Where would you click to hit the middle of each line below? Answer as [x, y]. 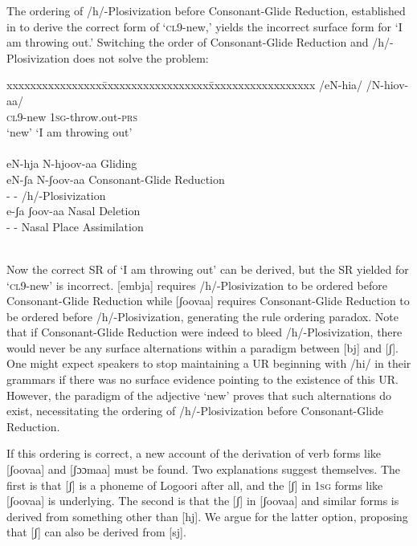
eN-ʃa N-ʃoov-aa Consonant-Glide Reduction [116, 179]
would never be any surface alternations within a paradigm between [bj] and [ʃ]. [203, 347]
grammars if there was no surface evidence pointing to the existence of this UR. [202, 379]
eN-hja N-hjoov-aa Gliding [72, 163]
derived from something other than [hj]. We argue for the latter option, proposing [207, 516]
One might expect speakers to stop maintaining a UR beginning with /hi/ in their [209, 363]
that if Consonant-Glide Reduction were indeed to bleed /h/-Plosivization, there [204, 332]
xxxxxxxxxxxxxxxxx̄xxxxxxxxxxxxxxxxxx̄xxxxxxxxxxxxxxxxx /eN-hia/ [185, 85]
